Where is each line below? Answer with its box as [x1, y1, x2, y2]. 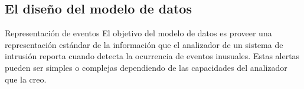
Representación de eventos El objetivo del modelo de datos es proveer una [5, 27, 272, 39]
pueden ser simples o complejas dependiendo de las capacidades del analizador [5, 61, 287, 73]
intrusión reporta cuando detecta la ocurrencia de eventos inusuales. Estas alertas [5, 50, 300, 62]
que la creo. [5, 73, 47, 85]
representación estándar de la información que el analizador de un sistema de [5, 38, 283, 50]
